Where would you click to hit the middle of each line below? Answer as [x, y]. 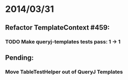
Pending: [19, 57]
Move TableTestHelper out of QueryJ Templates [64, 72]
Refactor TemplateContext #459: [58, 28]
